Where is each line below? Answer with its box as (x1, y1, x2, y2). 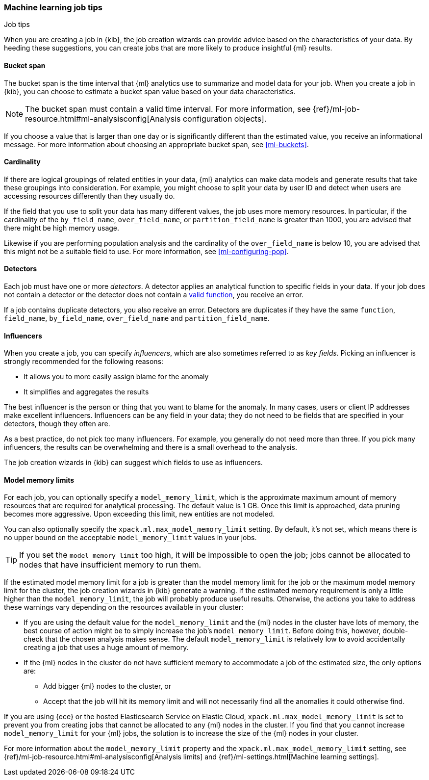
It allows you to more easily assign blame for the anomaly (24, 372, 209, 381)
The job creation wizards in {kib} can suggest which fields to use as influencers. (4, 458, 263, 467)
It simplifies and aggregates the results (24, 388, 149, 396)
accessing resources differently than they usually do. (4, 191, 175, 200)
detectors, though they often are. (4, 419, 110, 428)
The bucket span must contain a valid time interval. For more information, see (25, 104, 311, 114)
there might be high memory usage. (4, 223, 120, 232)
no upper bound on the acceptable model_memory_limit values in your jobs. (4, 533, 257, 542)
